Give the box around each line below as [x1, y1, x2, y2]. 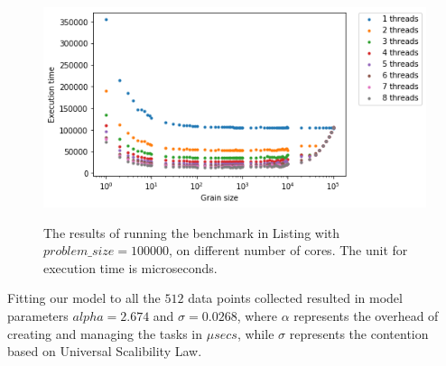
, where [237, 306, 278, 325]
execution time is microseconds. [43, 258, 218, 277]
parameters [7, 306, 69, 325]
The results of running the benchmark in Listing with [43, 223, 340, 242]
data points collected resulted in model [188, 288, 403, 307]
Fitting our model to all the [7, 288, 161, 307]
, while [237, 324, 274, 343]
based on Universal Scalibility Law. [7, 342, 202, 361]
